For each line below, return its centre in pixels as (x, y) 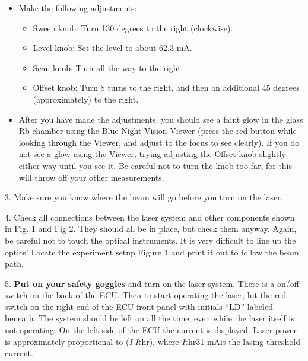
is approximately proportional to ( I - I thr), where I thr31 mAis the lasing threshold (153, 341)
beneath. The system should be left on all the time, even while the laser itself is (150, 318)
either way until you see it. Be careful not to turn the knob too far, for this (155, 165)
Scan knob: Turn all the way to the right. (108, 67)
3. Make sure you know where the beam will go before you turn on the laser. (144, 197)
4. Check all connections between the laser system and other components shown (150, 217)
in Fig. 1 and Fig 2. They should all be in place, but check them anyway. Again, (151, 229)
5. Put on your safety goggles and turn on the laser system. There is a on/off (152, 283)
